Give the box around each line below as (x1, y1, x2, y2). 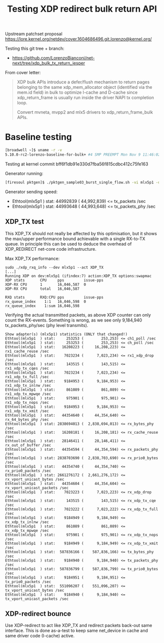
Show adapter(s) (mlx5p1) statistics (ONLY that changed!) (5, 332, 128, 337)
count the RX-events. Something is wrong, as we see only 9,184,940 (5, 317, 143, 323)
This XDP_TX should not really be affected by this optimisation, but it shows (5, 230, 157, 236)
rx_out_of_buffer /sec (5, 442, 51, 447)
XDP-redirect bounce (5, 609, 71, 618)
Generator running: (5, 170, 43, 176)
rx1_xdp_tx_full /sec (5, 374, 49, 379)
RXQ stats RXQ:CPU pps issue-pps (5, 295, 104, 300)
